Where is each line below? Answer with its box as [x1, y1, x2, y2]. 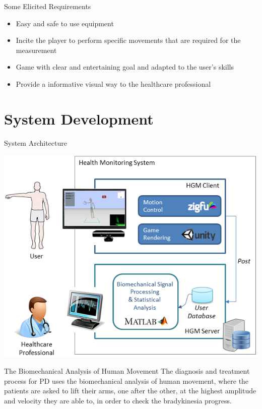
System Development [4, 108, 154, 129]
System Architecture [4, 137, 67, 148]
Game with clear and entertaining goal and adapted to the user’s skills [16, 62, 234, 72]
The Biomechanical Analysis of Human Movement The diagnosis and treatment [4, 365, 250, 376]
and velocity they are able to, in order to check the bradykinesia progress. [4, 395, 232, 405]
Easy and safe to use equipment [16, 18, 114, 28]
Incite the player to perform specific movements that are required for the [16, 35, 241, 45]
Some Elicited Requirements [4, 1, 91, 11]
